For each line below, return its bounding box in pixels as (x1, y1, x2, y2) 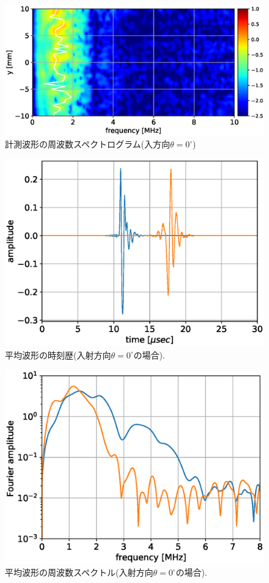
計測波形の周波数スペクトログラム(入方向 (5, 138, 171, 150)
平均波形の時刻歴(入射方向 (5, 348, 111, 361)
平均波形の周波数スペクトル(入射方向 (5, 566, 153, 579)
